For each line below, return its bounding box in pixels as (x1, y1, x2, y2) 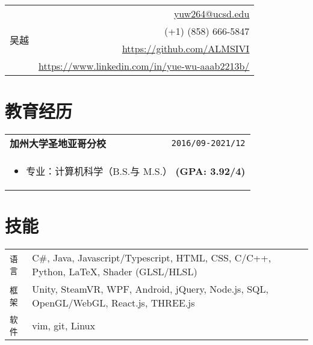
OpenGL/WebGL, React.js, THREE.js (32, 296, 195, 310)
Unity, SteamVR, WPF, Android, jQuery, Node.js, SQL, (32, 282, 268, 296)
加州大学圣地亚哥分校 (10, 136, 107, 151)
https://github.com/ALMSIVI (122, 41, 250, 55)
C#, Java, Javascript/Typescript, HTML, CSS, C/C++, (32, 251, 271, 265)
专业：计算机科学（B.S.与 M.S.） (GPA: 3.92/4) (26, 164, 246, 179)
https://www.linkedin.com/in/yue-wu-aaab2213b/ (39, 59, 250, 73)
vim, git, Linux (32, 318, 95, 332)
